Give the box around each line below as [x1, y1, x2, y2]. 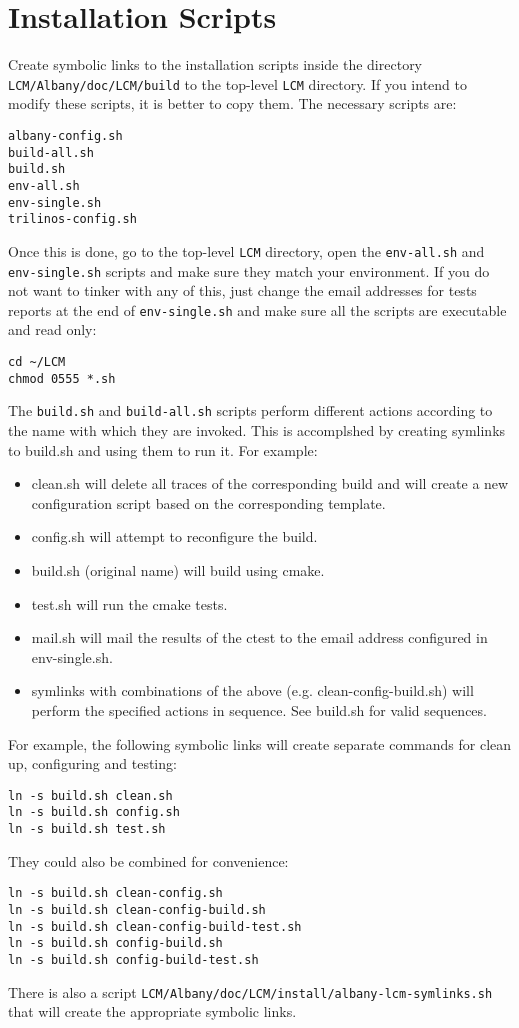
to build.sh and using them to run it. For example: [8, 439, 318, 460]
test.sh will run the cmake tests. [31, 593, 228, 614]
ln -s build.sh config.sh [8, 805, 180, 820]
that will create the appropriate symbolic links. [8, 1001, 297, 1022]
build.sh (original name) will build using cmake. [31, 560, 325, 580]
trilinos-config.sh [8, 212, 137, 227]
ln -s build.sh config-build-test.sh [8, 952, 259, 967]
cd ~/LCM [8, 355, 66, 370]
